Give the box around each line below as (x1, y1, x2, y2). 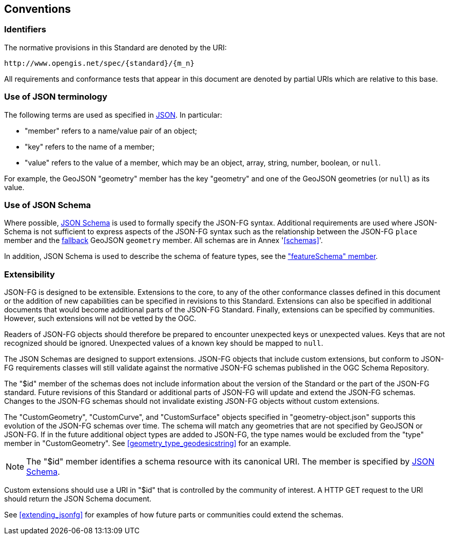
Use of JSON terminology (4, 91, 107, 102)
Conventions (4, 3, 71, 15)
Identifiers (4, 24, 46, 35)
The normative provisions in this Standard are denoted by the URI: (4, 43, 227, 52)
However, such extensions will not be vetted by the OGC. (4, 314, 197, 323)
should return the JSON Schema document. (4, 494, 152, 504)
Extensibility (4, 269, 55, 280)
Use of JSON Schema (4, 199, 91, 210)
